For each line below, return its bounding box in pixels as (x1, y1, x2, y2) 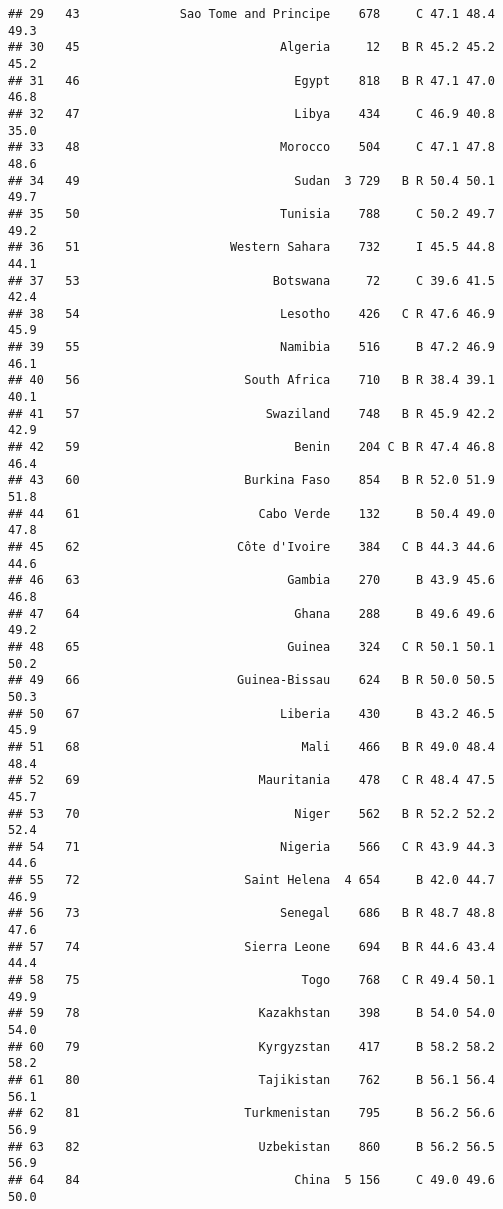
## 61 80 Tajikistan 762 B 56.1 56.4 (8, 1073, 495, 1087)
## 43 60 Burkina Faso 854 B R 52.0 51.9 (8, 473, 495, 488)
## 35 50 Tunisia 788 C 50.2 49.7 (8, 206, 495, 221)
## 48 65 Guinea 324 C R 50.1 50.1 (8, 639, 495, 654)
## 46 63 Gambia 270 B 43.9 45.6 (8, 573, 495, 588)
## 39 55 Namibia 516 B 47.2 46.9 (8, 340, 495, 355)
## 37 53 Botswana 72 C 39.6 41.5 (8, 273, 495, 288)
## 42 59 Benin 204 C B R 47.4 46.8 (8, 440, 495, 455)
